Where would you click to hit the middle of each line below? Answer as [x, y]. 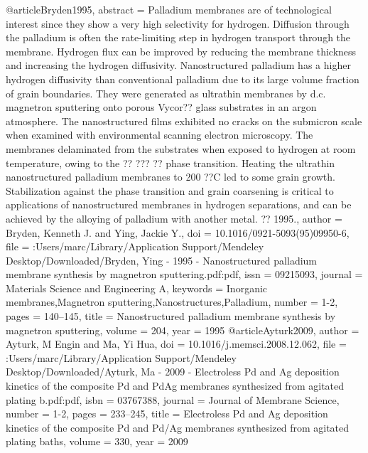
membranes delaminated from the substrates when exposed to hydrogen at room [181, 148]
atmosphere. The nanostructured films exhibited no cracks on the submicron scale [184, 121]
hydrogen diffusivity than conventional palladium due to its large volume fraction [183, 79]
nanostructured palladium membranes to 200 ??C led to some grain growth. [171, 177]
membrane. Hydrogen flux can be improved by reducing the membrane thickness [181, 51]
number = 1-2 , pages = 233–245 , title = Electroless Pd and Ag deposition [167, 414]
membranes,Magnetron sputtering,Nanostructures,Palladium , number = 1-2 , [172, 302]
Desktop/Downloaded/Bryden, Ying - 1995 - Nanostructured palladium [162, 260]
